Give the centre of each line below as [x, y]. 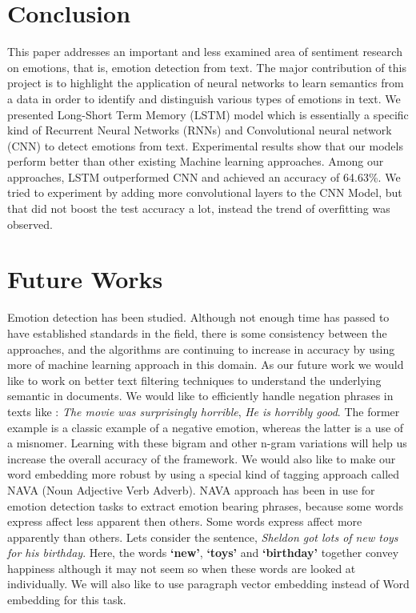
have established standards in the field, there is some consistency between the [197, 333]
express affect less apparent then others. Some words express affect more [185, 521]
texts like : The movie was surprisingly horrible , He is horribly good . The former [204, 411]
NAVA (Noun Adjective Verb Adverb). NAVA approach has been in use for [191, 489]
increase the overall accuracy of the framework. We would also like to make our [202, 458]
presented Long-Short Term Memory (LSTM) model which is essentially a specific [208, 114]
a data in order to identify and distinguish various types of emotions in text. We [204, 98]
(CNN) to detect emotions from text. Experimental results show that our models [205, 145]
